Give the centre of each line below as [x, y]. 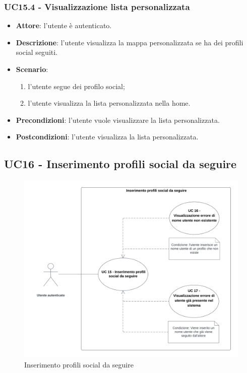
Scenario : [32, 69]
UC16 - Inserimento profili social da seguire [120, 164]
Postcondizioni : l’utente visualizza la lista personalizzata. [107, 137]
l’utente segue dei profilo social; [76, 86]
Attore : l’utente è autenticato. [64, 25]
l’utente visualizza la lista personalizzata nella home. [109, 103]
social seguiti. [37, 52]
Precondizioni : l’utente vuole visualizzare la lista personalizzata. [118, 120]
